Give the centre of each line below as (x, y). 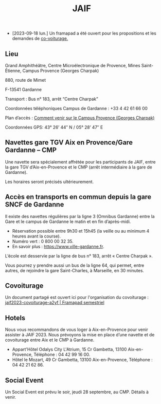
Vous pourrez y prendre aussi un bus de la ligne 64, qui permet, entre (75, 265)
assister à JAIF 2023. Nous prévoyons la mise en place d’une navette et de (80, 335)
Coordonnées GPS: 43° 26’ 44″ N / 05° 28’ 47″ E (54, 127)
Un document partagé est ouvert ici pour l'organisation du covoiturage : (77, 297)
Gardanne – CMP (31, 150)
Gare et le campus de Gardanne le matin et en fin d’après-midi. (68, 221)
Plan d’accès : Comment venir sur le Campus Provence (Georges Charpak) (80, 118)
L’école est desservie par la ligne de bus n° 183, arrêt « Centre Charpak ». (79, 256)
